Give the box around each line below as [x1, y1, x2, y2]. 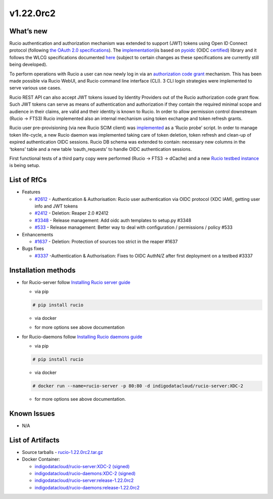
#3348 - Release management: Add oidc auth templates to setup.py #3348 [34, 217, 192, 223]
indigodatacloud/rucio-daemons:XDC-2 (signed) [34, 471, 136, 477]
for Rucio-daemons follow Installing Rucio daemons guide [22, 334, 143, 340]
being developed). [9, 61, 48, 68]
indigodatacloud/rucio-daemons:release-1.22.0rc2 [34, 484, 140, 490]
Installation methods [9, 266, 76, 274]
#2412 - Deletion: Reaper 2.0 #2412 [34, 210, 109, 216]
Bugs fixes [22, 245, 44, 252]
